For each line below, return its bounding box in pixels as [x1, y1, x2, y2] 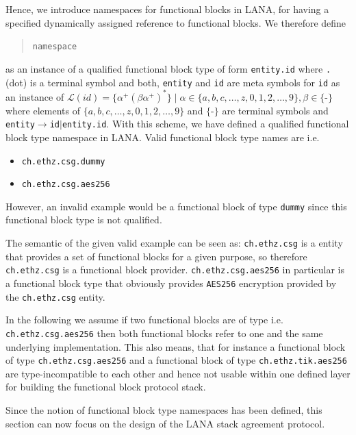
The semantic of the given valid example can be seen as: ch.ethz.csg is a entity [5, 236, 343, 250]
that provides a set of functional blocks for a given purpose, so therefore [5, 249, 307, 263]
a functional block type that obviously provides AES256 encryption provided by [5, 275, 337, 290]
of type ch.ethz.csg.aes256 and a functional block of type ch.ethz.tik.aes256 [5, 353, 347, 367]
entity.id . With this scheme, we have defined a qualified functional [62, 116, 349, 131]
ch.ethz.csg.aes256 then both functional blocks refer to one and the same [5, 325, 323, 340]
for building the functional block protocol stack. [5, 380, 206, 394]
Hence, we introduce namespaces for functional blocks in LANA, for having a [5, 2, 329, 16]
